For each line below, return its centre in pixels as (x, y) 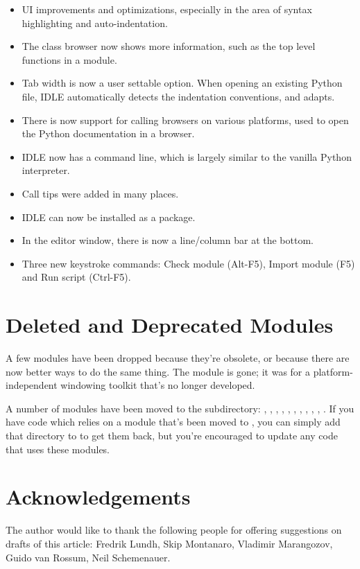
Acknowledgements (98, 497)
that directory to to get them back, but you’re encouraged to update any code (172, 435)
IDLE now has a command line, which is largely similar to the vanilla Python (187, 156)
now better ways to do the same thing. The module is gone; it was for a (158, 371)
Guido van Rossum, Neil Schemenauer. (88, 557)
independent (32, 385)
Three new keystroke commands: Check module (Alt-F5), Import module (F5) (188, 263)
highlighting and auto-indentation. (95, 23)
